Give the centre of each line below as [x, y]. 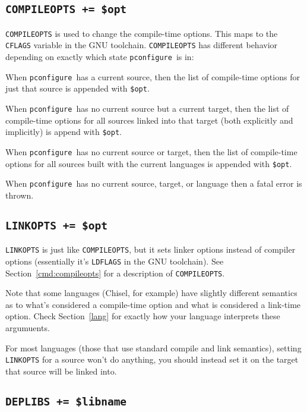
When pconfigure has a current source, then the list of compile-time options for [153, 76]
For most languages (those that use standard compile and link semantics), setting [153, 347]
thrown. [20, 195]
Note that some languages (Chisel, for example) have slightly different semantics [151, 293]
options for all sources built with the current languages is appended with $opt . [149, 163]
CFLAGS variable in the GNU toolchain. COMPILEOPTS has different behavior [142, 45]
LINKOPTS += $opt [56, 225]
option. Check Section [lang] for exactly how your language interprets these [143, 316]
